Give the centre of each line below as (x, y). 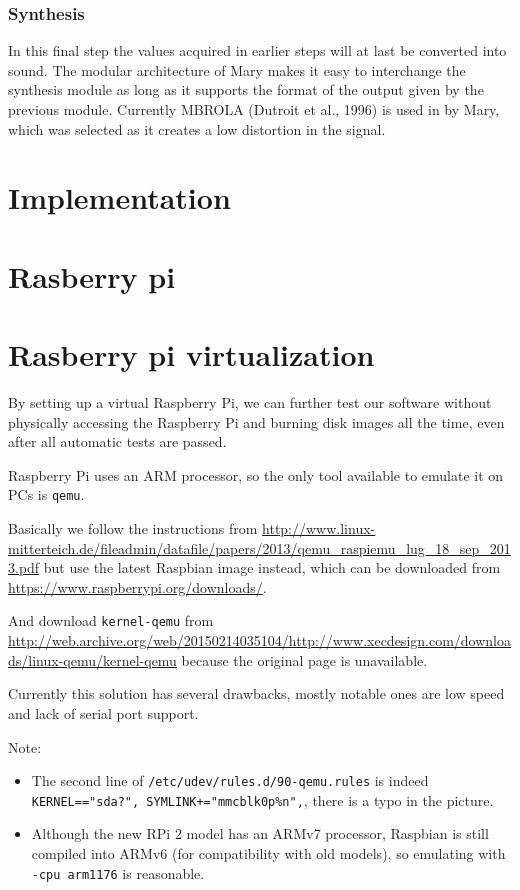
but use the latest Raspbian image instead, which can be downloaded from (272, 567)
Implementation (119, 197)
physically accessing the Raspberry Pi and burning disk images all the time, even (256, 421)
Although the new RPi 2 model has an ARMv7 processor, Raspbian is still (260, 833)
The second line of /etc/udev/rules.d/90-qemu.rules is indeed (230, 780)
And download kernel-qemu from (111, 620)
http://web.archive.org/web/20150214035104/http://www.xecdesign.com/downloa (260, 640)
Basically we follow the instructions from (133, 528)
